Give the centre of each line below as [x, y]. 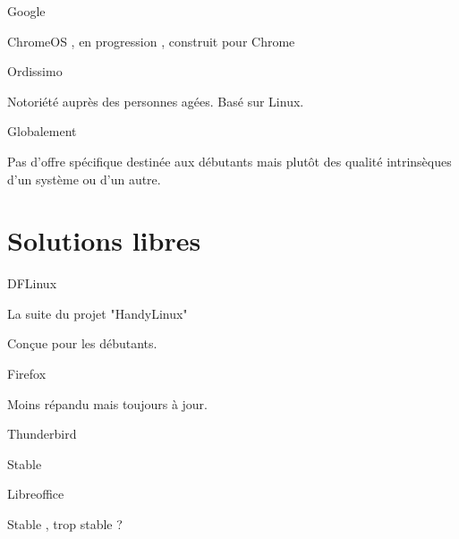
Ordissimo [35, 71]
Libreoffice [36, 494]
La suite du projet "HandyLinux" [98, 313]
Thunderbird [42, 434]
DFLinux [32, 283]
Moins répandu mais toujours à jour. [107, 403]
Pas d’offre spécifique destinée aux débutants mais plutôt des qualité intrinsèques [229, 161]
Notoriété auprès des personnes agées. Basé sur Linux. [156, 101]
